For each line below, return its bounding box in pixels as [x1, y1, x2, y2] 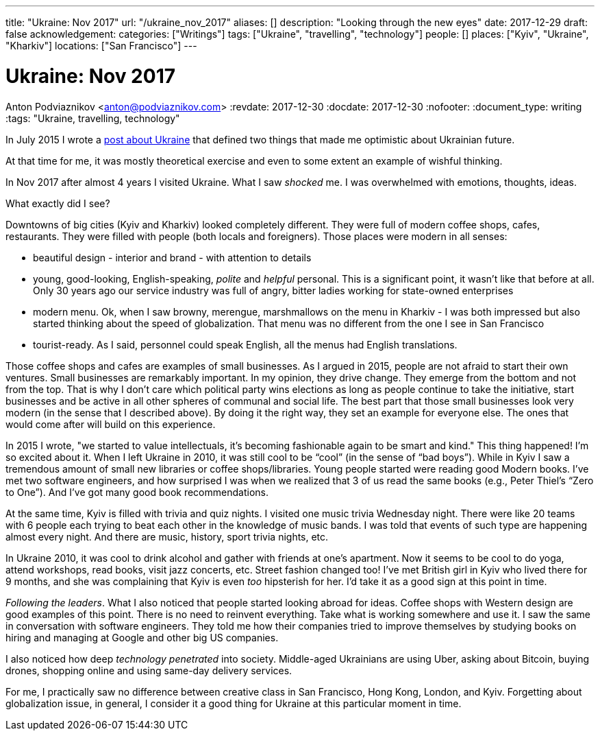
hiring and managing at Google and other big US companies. [5, 631, 279, 643]
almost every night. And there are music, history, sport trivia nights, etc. [5, 530, 329, 543]
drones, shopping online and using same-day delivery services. [5, 664, 292, 676]
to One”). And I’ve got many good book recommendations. [5, 486, 268, 498]
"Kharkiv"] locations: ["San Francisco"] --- [5, 40, 197, 51]
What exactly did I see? [5, 197, 110, 209]
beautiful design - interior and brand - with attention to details [33, 251, 312, 263]
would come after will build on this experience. [5, 418, 216, 430]
